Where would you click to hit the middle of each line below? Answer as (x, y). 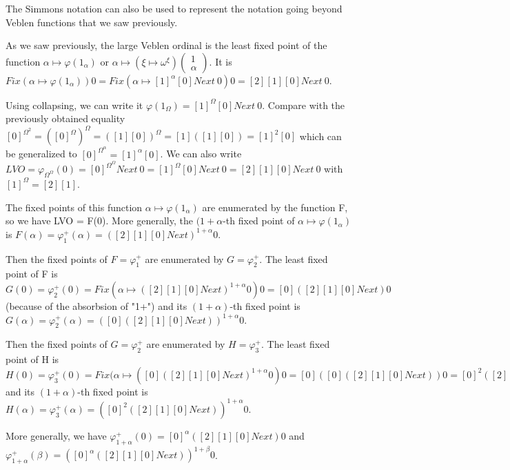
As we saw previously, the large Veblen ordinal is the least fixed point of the (166, 45)
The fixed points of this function (74, 207)
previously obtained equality (65, 118)
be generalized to (41, 154)
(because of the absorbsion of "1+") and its (96, 305)
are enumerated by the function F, (275, 207)
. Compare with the (304, 105)
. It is (221, 61)
